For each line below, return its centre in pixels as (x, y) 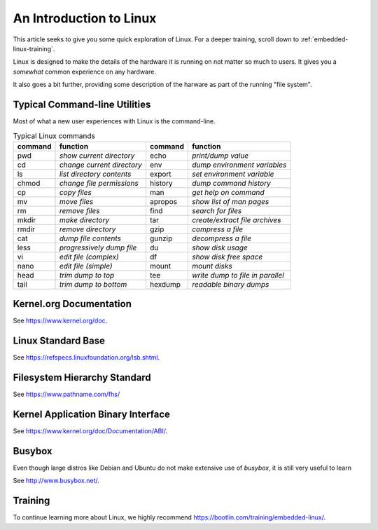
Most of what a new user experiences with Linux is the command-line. (114, 121)
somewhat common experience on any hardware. (85, 72)
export (160, 174)
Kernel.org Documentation (72, 304)
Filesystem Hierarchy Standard (82, 378)
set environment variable (233, 174)
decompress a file (222, 238)
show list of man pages (230, 201)
